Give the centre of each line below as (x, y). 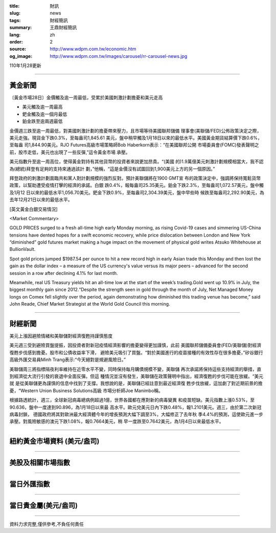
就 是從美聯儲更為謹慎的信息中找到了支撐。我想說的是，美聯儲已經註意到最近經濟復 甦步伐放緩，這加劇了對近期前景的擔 (136, 383)
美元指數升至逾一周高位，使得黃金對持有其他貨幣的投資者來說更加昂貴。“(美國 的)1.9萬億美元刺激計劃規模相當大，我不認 (136, 162)
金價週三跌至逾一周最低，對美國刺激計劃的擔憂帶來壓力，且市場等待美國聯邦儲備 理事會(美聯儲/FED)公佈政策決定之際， (135, 131)
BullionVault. (22, 249)
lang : (15, 35)
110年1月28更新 (26, 66)
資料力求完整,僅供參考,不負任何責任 (47, 524)
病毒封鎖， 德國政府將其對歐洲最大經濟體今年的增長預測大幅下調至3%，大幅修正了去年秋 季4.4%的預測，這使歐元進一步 (136, 414)
